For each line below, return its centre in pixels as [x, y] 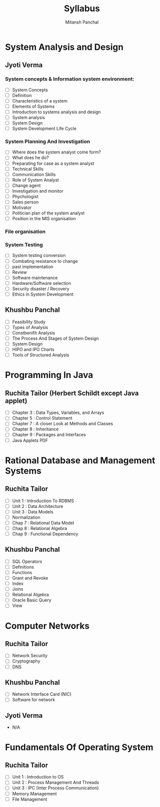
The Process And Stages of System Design [55, 338]
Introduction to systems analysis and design [56, 112]
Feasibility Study [29, 322]
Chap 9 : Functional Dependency [45, 534]
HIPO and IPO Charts [33, 350]
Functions [22, 572]
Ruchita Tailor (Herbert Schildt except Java [72, 393]
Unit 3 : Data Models [33, 512]
